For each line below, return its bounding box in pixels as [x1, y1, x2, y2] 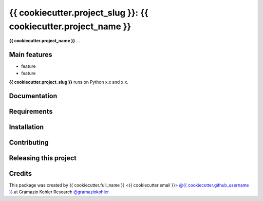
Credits [9, 169, 32, 178]
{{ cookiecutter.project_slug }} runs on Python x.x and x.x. [9, 79, 129, 85]
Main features [9, 51, 53, 59]
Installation [9, 123, 44, 131]
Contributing [9, 138, 49, 146]
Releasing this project [9, 154, 77, 162]
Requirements [9, 107, 53, 115]
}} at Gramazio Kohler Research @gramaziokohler [9, 189, 109, 195]
